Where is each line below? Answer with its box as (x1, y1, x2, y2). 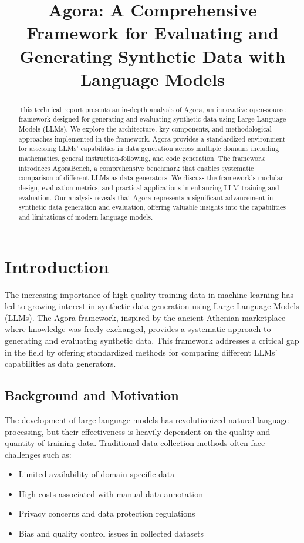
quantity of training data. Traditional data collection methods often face (5, 437, 265, 449)
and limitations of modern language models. (18, 212, 153, 222)
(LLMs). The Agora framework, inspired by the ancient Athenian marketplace (5, 311, 286, 323)
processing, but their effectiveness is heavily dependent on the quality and (5, 425, 271, 437)
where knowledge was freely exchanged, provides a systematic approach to (5, 323, 271, 335)
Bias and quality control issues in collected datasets (18, 527, 204, 539)
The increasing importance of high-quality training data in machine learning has (5, 288, 293, 300)
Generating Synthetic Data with (19, 43, 286, 68)
